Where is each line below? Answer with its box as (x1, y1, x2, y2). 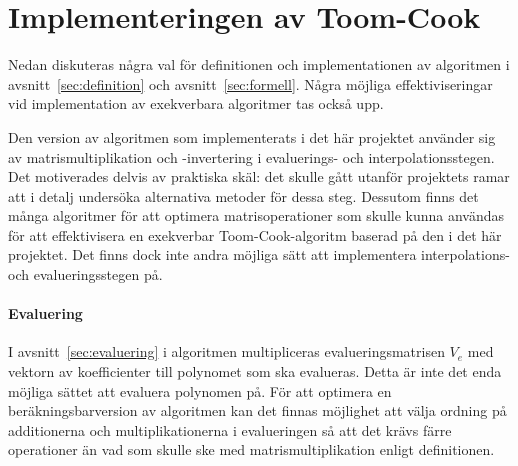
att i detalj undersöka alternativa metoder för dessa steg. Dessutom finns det (8, 185, 479, 206)
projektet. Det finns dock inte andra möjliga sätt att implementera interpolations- (8, 244, 510, 265)
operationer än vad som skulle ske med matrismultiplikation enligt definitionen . (8, 439, 495, 460)
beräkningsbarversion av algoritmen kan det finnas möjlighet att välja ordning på (8, 400, 507, 421)
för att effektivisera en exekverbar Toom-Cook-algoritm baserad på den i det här (8, 224, 502, 245)
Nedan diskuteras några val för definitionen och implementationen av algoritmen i (8, 54, 510, 75)
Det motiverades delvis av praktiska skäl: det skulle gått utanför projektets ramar (8, 166, 510, 187)
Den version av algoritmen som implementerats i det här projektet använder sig (8, 126, 496, 147)
